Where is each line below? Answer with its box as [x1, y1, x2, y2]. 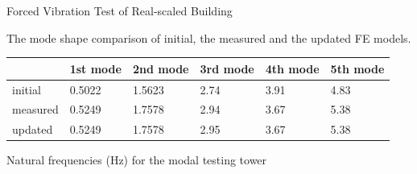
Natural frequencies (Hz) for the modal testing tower [6, 151, 267, 168]
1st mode [69, 60, 122, 77]
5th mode [330, 60, 385, 77]
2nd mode [132, 60, 189, 77]
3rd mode [200, 60, 254, 77]
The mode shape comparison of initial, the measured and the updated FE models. [6, 29, 411, 46]
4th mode [265, 60, 320, 77]
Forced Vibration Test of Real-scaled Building [6, 2, 233, 19]
